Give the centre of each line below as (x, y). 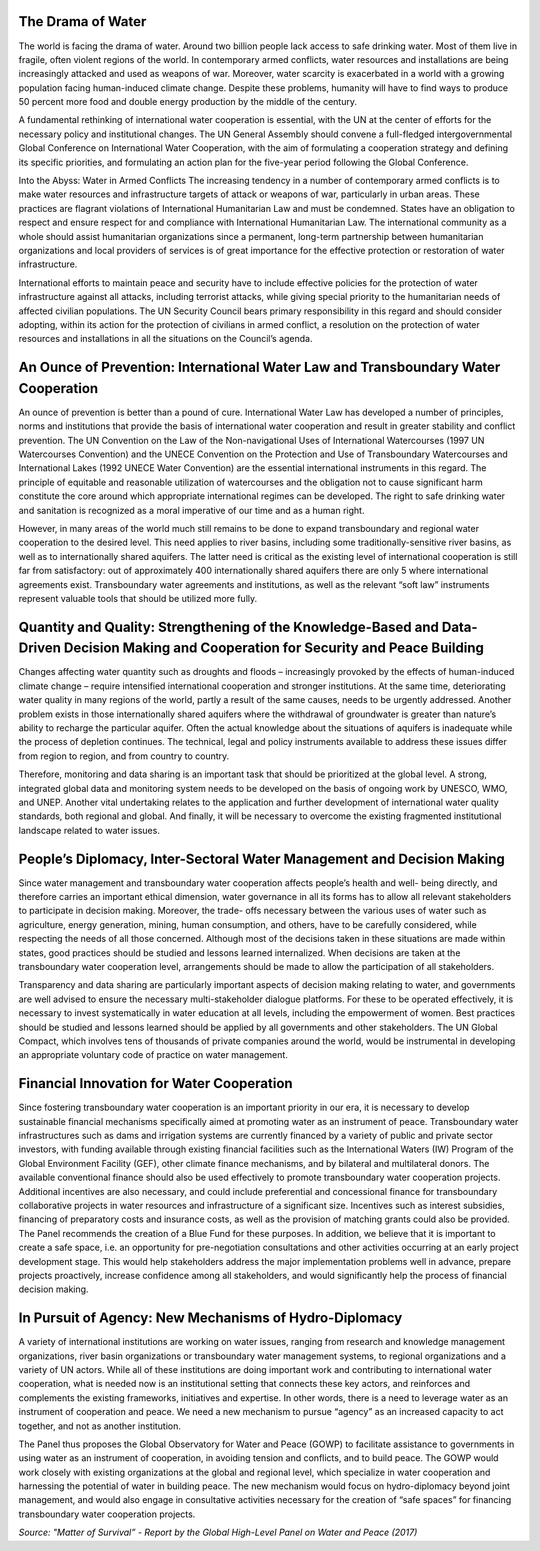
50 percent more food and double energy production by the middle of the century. (187, 102)
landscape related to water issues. (89, 830)
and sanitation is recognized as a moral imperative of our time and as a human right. (191, 510)
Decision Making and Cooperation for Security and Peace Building (273, 648)
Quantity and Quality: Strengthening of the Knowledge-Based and (228, 626)
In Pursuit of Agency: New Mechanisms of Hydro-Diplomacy (210, 1318)
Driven (40, 648)
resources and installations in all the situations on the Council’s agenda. (165, 339)
